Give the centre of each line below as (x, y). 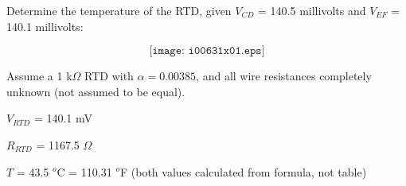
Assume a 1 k (39, 76)
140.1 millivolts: (45, 26)
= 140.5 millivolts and (312, 10)
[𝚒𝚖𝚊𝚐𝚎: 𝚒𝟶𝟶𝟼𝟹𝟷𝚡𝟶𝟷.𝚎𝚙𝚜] (207, 51)
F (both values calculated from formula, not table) (243, 171)
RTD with (109, 76)
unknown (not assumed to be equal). (96, 91)
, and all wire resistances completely (284, 76)
